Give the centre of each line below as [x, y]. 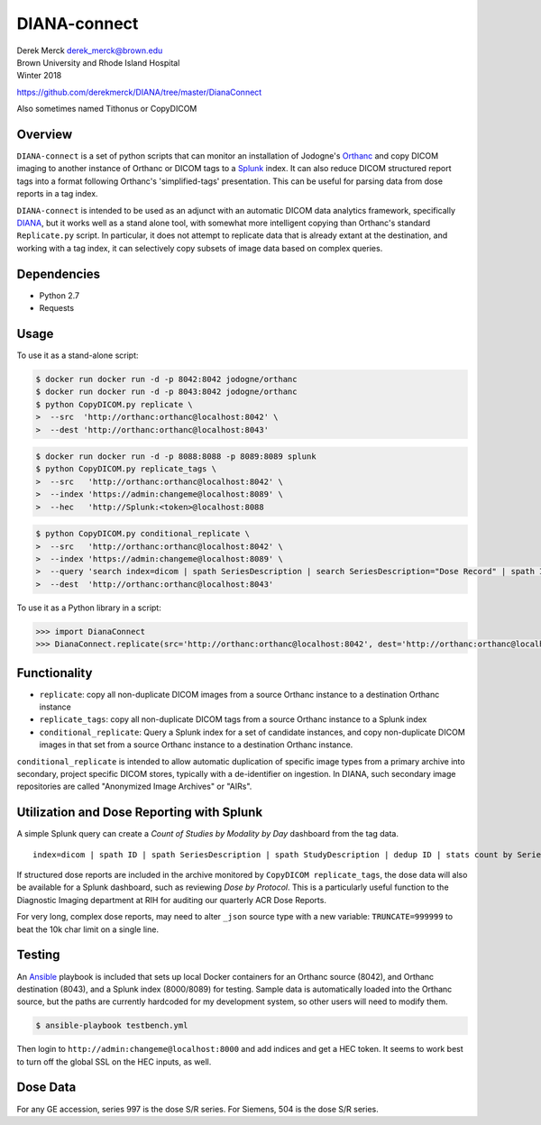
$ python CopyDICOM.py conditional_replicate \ [142, 534]
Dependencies [59, 274]
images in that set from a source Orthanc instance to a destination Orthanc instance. [196, 745]
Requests [57, 308]
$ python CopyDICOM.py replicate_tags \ [126, 469]
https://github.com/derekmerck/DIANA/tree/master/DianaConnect [139, 92]
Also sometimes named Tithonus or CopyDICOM [107, 109]
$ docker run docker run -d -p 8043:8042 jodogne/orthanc [166, 392]
